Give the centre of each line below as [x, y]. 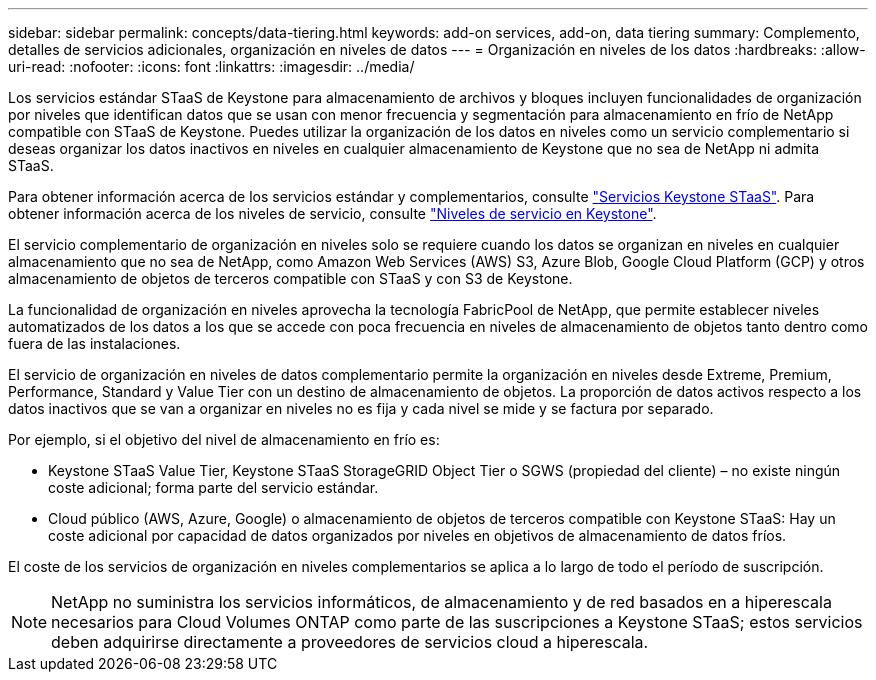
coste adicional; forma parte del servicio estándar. [213, 487]
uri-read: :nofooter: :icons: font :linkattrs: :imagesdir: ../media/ [211, 66]
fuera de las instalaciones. [94, 343]
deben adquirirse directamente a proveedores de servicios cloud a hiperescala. [350, 642]
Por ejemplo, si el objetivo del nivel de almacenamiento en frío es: [224, 439]
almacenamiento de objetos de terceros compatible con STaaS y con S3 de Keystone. [290, 278]
